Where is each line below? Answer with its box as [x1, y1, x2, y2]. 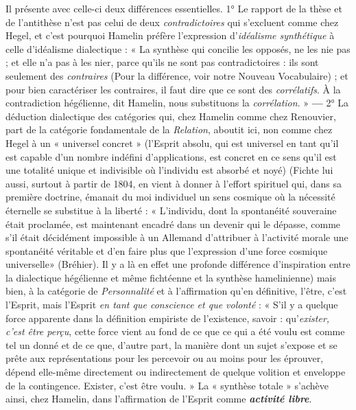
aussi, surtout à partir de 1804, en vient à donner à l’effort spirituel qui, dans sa [5, 176, 342, 190]
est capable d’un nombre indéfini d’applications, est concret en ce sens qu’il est [5, 149, 337, 163]
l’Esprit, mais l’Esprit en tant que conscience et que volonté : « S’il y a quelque [5, 297, 338, 312]
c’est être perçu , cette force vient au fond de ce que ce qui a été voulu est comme [5, 324, 345, 339]
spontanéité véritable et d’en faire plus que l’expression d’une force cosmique [5, 243, 328, 258]
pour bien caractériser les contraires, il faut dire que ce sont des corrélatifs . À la [5, 82, 341, 96]
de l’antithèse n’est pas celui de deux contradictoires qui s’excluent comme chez [5, 14, 339, 29]
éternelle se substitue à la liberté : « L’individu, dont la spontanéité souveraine [5, 203, 337, 217]
